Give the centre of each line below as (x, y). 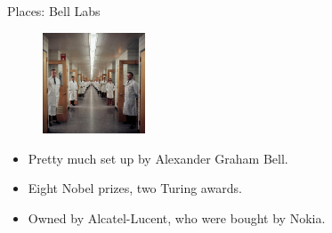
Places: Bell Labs (54, 11)
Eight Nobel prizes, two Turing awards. (135, 188)
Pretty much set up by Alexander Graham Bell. (158, 158)
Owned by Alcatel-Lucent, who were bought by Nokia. (177, 217)
